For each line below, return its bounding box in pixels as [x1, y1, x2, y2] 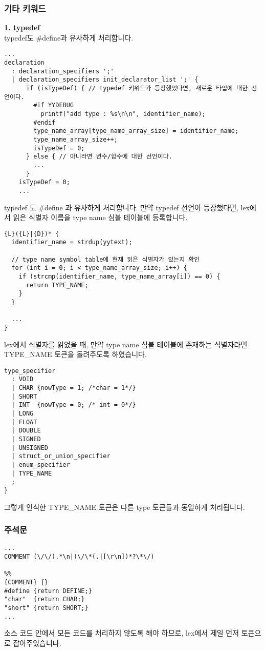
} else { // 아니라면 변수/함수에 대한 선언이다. [26, 153, 172, 161]
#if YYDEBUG [33, 102, 74, 109]
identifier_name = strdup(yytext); [11, 239, 132, 246]
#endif [33, 119, 56, 126]
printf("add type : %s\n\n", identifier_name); [40, 110, 206, 117]
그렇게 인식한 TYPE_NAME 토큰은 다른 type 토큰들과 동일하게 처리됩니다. [4, 501, 245, 512]
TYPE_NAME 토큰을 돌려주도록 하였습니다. [4, 349, 147, 360]
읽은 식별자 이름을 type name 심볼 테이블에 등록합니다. [13, 212, 188, 223]
